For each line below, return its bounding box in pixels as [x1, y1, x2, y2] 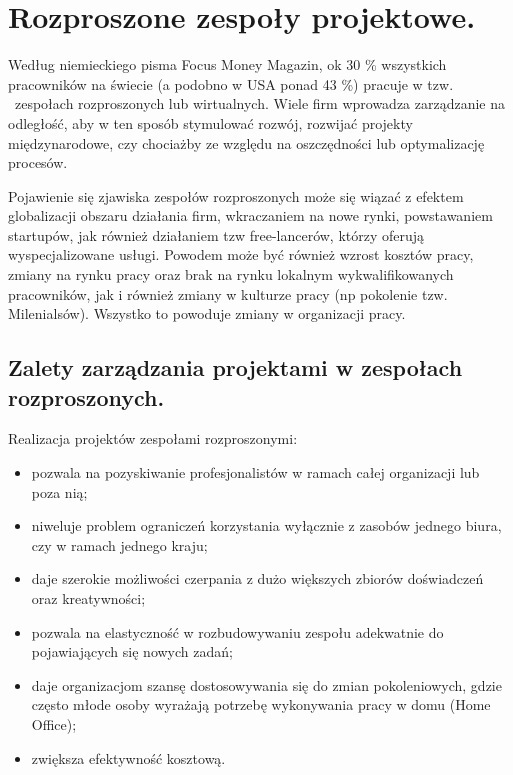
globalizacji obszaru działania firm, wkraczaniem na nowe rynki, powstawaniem [8, 205, 493, 226]
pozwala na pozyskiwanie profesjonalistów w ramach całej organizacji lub [31, 462, 480, 483]
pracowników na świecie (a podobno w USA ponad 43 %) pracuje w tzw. [8, 73, 454, 94]
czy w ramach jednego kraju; [31, 534, 208, 555]
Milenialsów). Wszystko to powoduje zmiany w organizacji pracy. [8, 303, 406, 324]
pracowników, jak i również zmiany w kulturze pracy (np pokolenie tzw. [8, 283, 448, 304]
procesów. [8, 152, 68, 173]
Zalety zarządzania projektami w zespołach [8, 352, 463, 383]
